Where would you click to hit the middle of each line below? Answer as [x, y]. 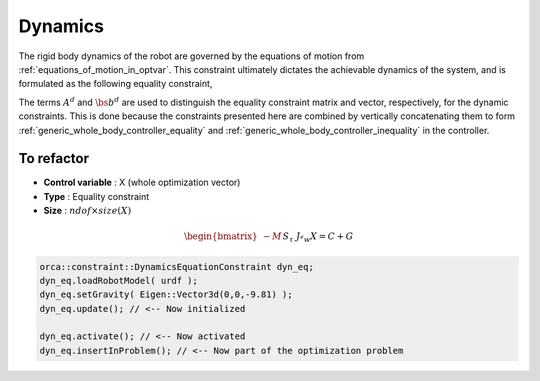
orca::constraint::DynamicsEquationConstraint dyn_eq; [176, 266]
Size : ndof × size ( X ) [87, 211]
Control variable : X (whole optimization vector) [142, 182]
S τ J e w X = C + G [318, 238]
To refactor [54, 158]
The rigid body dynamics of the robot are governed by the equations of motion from [191, 56]
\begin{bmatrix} [221, 236]
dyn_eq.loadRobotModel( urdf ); [119, 280]
